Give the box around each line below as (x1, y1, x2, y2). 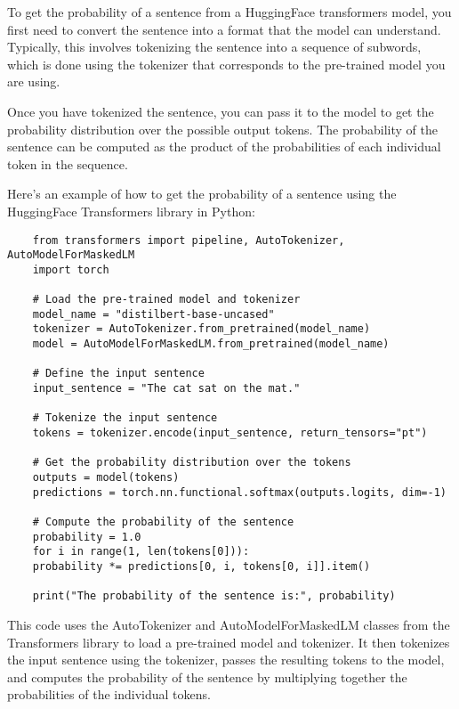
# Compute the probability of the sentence (32, 516, 294, 528)
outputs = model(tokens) (32, 471, 180, 485)
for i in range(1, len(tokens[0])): (32, 545, 250, 558)
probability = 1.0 (32, 530, 141, 543)
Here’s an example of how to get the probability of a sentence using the (7, 184, 397, 203)
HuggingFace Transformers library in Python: (7, 201, 255, 220)
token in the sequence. (7, 154, 128, 173)
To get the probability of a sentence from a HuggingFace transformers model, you (7, 3, 452, 20)
